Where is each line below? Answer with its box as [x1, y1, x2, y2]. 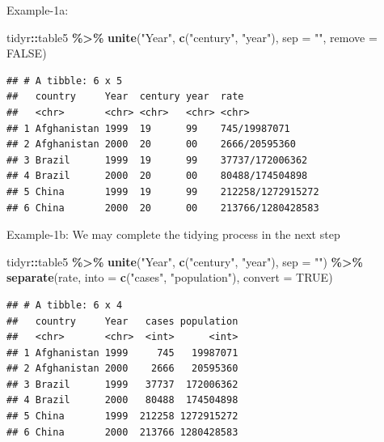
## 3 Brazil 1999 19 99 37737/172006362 [6, 154, 308, 166]
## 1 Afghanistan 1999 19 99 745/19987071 [6, 122, 290, 134]
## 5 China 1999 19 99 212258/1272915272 [6, 185, 319, 198]
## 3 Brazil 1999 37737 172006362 [6, 378, 238, 390]
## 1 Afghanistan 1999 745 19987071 [6, 346, 238, 359]
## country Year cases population [6, 315, 238, 327]
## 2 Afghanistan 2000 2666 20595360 [6, 363, 238, 375]
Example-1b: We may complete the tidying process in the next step [6, 226, 340, 243]
